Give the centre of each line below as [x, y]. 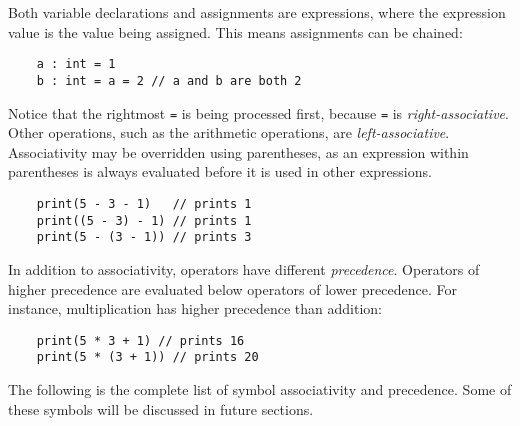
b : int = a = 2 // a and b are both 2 [169, 80]
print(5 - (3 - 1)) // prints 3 [144, 237]
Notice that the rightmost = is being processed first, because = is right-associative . [258, 112]
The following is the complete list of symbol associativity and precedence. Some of [260, 389]
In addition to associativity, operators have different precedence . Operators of [244, 268]
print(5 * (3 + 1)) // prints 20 [147, 357]
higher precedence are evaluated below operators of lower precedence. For [232, 288]
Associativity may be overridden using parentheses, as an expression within [238, 151]
